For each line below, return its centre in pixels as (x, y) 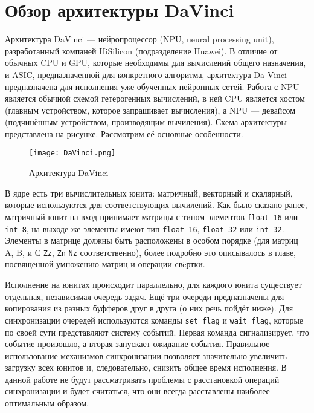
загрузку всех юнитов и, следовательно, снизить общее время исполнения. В (146, 367)
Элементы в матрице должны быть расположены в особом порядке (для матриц (152, 240)
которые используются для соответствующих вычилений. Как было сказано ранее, (156, 205)
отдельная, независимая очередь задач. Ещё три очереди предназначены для (145, 296)
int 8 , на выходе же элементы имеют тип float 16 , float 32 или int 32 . (145, 228)
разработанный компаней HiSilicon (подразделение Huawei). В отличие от (141, 50)
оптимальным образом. (47, 403)
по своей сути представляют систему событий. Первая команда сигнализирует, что (157, 332)
